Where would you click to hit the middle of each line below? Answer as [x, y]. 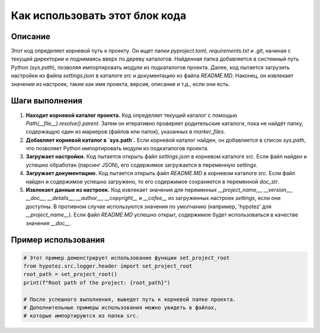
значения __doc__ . [49, 223]
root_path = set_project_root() [71, 274]
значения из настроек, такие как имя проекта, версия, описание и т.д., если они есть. [121, 84]
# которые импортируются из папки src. [81, 316]
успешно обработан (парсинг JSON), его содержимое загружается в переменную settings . [142, 165]
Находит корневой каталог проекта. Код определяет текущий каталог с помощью [132, 115]
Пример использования [58, 240]
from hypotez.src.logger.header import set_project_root [108, 266]
